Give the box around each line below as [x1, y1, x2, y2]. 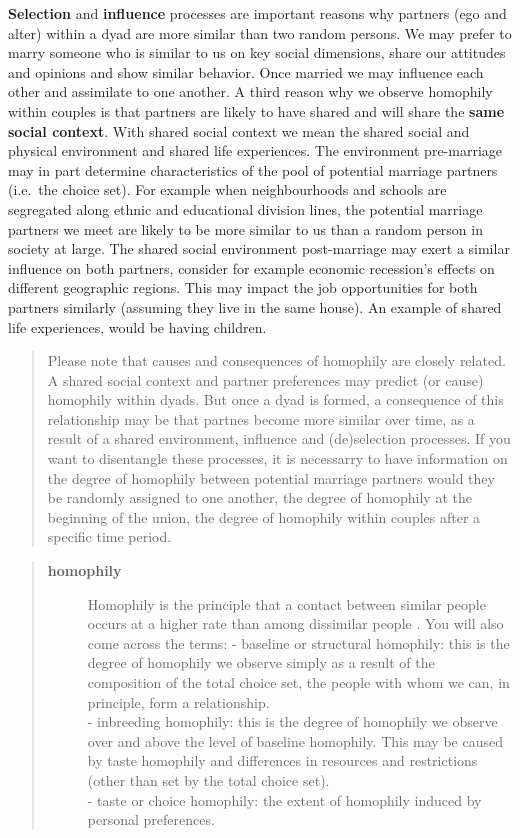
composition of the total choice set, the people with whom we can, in [87, 672, 510, 692]
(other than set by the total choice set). [87, 769, 330, 790]
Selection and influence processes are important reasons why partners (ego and [8, 3, 507, 23]
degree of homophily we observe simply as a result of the [87, 652, 435, 673]
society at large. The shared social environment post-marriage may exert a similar [8, 238, 510, 259]
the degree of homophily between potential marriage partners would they [47, 467, 495, 488]
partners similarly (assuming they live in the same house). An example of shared [8, 296, 502, 317]
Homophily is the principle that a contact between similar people [87, 593, 486, 614]
